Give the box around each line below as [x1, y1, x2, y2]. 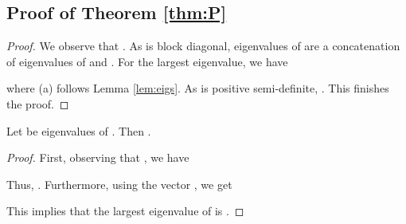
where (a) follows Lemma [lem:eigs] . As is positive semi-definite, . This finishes [6, 80, 389, 96]
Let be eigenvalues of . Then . [6, 122, 151, 139]
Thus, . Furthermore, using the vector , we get [6, 175, 232, 192]
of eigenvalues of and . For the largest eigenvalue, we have [6, 53, 288, 69]
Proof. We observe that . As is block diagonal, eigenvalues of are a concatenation [6, 37, 400, 54]
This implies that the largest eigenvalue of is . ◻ [6, 202, 244, 219]
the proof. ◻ [6, 95, 69, 112]
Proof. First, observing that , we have [6, 149, 189, 166]
